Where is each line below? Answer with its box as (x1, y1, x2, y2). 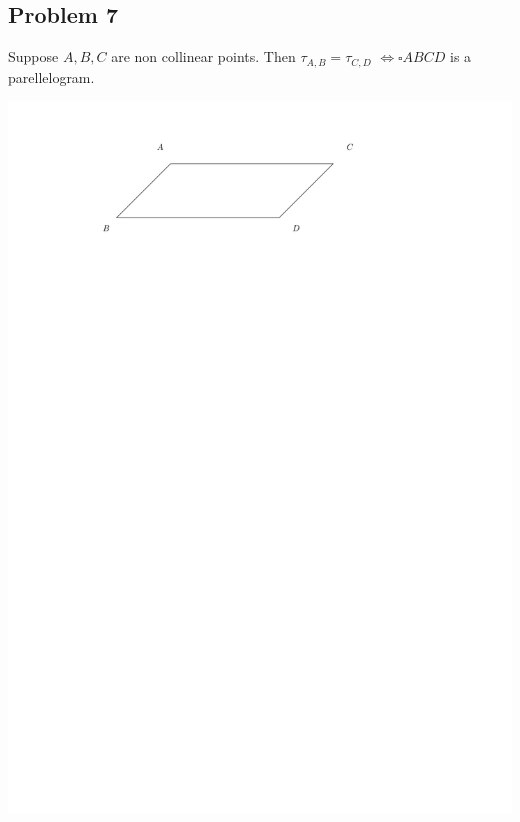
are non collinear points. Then (111, 46, 296, 67)
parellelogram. (8, 66, 95, 87)
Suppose (8, 46, 59, 67)
